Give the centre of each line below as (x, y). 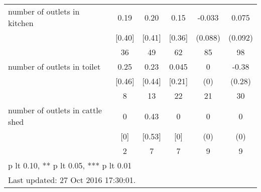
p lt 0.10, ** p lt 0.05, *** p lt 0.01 (70, 165)
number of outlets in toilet (54, 66)
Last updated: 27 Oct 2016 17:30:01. (72, 180)
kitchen (21, 23)
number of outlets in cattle (55, 110)
